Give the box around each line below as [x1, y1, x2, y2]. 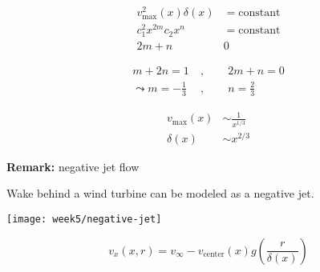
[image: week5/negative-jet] [6, 214, 162, 226]
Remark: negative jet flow [6, 158, 140, 174]
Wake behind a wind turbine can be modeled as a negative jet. [6, 185, 314, 202]
